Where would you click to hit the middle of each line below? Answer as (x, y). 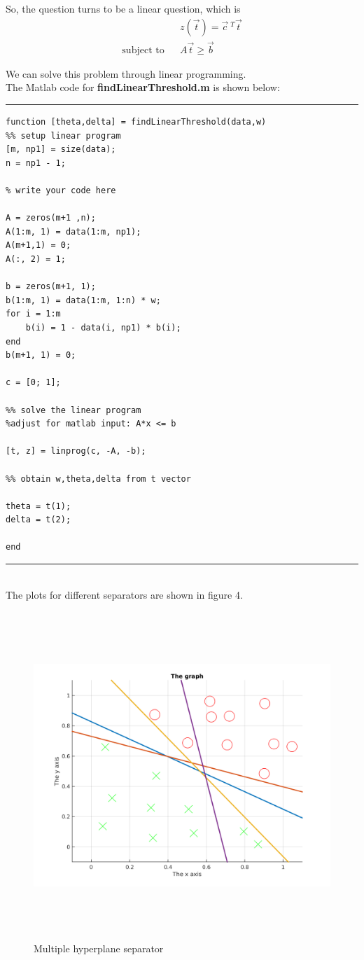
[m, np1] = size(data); (61, 149)
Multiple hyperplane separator (99, 948)
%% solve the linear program (73, 410)
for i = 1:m (33, 314)
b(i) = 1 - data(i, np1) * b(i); (103, 327)
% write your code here (61, 191)
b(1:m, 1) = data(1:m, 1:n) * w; (83, 300)
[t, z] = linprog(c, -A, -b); (76, 451)
